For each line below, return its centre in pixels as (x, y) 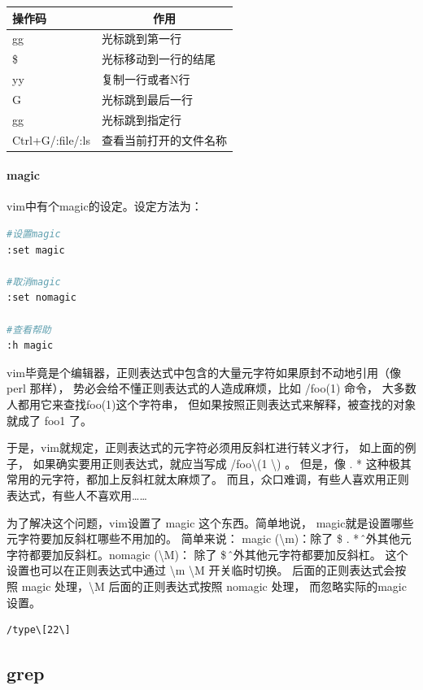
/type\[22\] (39, 630)
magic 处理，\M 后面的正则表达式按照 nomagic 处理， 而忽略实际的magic (214, 586)
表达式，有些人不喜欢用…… (77, 495)
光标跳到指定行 (141, 119)
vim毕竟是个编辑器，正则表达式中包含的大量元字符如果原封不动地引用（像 (204, 372)
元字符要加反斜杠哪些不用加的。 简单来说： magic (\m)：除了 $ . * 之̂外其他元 (209, 538)
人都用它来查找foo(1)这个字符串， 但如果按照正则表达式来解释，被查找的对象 (211, 404)
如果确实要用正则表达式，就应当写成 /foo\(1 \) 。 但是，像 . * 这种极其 (222, 463)
